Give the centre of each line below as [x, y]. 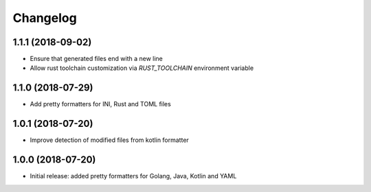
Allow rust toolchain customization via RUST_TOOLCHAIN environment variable [142, 68]
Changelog [45, 18]
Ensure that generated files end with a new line [96, 59]
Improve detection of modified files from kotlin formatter [109, 140]
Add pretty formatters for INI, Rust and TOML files [100, 104]
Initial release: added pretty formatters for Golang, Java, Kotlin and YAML [133, 176]
